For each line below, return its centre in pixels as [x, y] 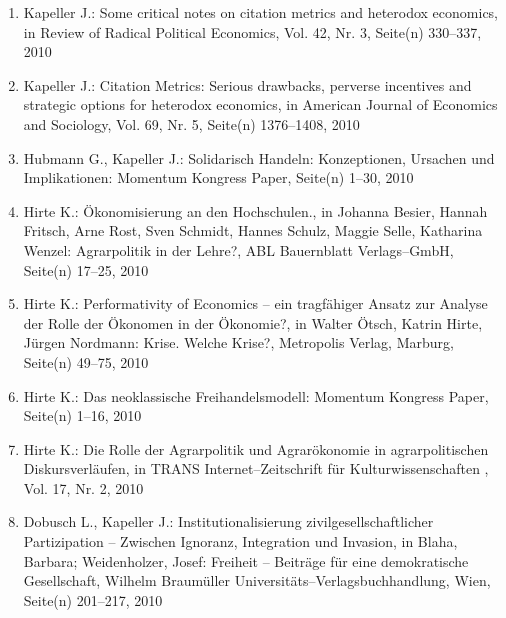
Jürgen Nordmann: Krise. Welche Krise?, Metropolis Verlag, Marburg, [238, 342]
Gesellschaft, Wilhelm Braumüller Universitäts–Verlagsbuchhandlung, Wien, [257, 580]
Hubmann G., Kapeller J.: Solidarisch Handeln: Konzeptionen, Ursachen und [259, 157]
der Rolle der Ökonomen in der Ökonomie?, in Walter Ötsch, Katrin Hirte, [253, 322]
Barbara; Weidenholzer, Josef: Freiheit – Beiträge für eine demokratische [246, 560]
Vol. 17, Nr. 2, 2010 [83, 487]
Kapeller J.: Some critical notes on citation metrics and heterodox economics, [261, 12]
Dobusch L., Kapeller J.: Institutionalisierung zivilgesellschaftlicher [228, 521]
